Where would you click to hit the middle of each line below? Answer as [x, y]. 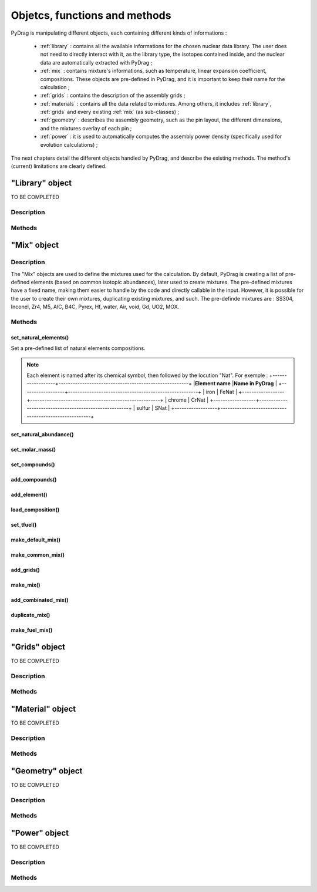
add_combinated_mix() [40, 600]
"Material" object [43, 708]
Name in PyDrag [254, 383]
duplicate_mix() [31, 615]
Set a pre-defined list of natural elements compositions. [78, 348]
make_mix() [26, 585]
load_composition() [35, 509]
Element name [213, 383]
